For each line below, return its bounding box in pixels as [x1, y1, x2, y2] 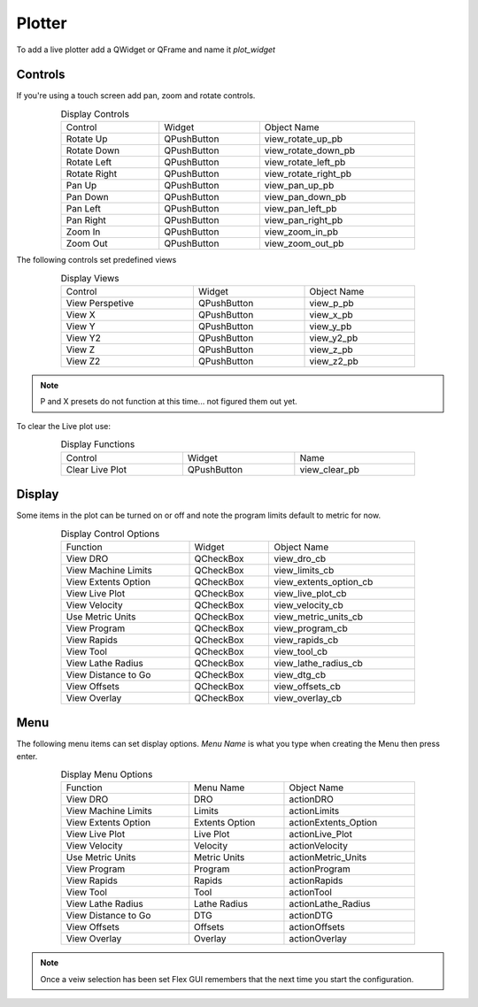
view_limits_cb [274, 564, 335, 576]
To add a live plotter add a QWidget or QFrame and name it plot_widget [16, 44, 276, 55]
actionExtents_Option [289, 817, 378, 829]
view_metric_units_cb [274, 611, 363, 623]
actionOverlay [289, 933, 347, 945]
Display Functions [60, 438, 135, 450]
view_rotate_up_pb [264, 133, 343, 145]
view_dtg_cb [274, 668, 327, 680]
